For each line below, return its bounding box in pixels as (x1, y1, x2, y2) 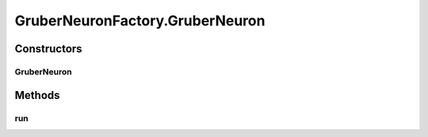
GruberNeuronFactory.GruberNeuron (14, 12, 266, 29)
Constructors (14, 42, 82, 55)
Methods (14, 88, 60, 102)
